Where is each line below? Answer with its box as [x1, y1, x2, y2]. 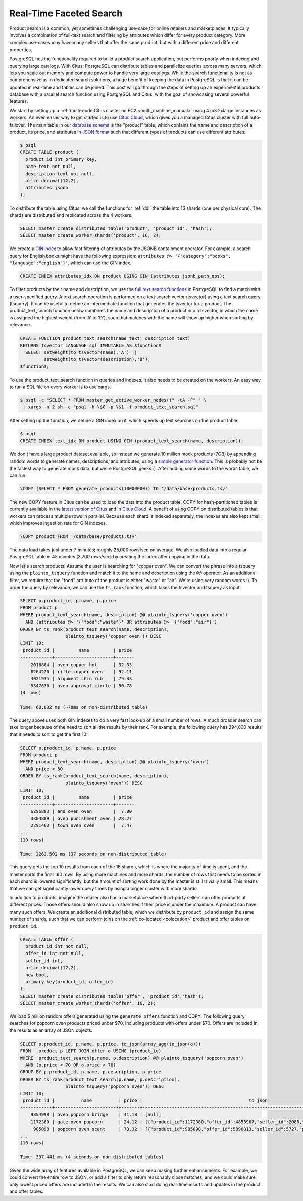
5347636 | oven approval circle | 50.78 [30, 683, 132, 688]
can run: [9, 472, 27, 478]
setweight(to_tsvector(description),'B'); [43, 357, 151, 362]
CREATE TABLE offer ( [20, 936, 74, 942]
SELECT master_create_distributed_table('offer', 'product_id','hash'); [20, 993, 204, 999]
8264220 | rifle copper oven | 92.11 [30, 669, 132, 674]
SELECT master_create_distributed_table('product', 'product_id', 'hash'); [20, 226, 212, 231]
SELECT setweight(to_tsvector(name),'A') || [25, 349, 137, 355]
